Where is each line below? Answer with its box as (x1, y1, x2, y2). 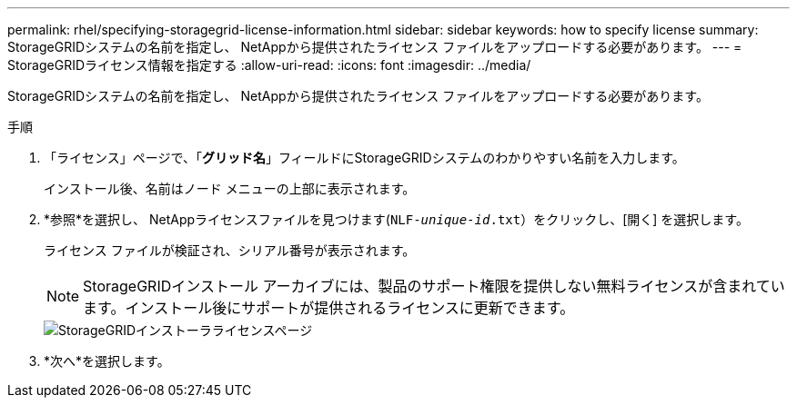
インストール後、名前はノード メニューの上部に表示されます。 (44, 181, 416, 196)
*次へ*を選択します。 (44, 353, 170, 369)
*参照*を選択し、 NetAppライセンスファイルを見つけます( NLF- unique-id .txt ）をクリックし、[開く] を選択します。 (44, 212, 749, 227)
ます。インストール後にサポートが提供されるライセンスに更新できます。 (83, 299, 575, 317)
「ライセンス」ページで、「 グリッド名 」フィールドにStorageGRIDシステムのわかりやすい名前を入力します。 (44, 150, 685, 165)
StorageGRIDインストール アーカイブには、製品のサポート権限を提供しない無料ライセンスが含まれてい (83, 277, 785, 295)
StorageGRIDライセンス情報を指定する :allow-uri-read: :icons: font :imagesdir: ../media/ (7, 57, 531, 73)
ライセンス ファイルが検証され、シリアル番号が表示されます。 (44, 242, 416, 258)
